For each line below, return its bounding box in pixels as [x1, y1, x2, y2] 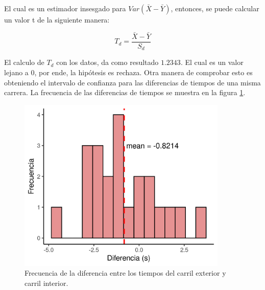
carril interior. [25, 277, 68, 288]
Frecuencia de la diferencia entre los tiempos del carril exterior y [25, 267, 226, 278]
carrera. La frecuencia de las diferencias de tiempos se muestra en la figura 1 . [4, 87, 246, 98]
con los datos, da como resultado [56, 57, 159, 68]
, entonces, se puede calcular [171, 3, 259, 13]
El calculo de [4, 57, 44, 68]
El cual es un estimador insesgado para [4, 3, 126, 13]
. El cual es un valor [180, 57, 244, 68]
